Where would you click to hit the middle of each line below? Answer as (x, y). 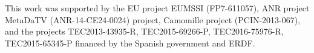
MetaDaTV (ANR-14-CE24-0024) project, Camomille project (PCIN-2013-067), (153, 19)
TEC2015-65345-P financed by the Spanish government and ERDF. (130, 43)
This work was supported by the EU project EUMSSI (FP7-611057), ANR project (157, 8)
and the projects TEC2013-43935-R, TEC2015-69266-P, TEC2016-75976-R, (144, 31)
